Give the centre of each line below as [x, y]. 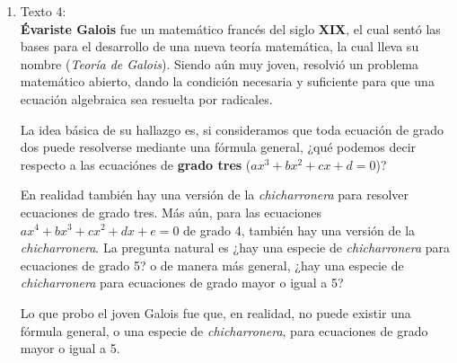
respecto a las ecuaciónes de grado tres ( [136, 164]
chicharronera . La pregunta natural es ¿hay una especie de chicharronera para [235, 248]
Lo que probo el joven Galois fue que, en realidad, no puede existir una [215, 312]
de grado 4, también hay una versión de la [299, 230]
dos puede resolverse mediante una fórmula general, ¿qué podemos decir [218, 147]
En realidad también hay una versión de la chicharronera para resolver [214, 195]
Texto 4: [43, 11]
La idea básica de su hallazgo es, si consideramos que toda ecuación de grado [232, 129]
